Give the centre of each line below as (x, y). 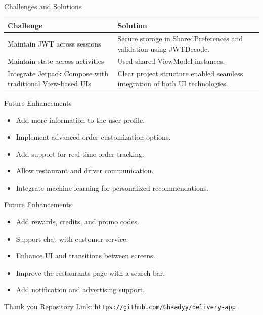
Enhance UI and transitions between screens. (85, 256)
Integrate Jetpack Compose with (58, 74)
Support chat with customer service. (72, 238)
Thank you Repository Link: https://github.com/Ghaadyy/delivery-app (120, 307)
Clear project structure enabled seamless (180, 74)
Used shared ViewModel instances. (171, 61)
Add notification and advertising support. (80, 289)
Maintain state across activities (56, 61)
